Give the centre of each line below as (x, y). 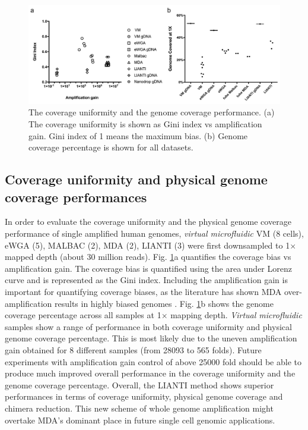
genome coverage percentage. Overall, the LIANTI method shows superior (139, 385)
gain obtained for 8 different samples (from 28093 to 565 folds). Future (133, 349)
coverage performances (76, 197)
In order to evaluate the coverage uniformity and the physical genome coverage (148, 222)
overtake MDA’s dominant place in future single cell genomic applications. (140, 420)
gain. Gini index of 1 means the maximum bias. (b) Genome (138, 135)
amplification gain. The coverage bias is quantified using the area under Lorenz (148, 268)
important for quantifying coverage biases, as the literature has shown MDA (143, 291)
